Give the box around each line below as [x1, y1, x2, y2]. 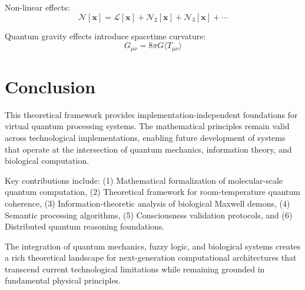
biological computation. [5, 154, 89, 167]
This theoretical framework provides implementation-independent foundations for [5, 108, 298, 120]
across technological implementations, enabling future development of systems [5, 131, 286, 143]
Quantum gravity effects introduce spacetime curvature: [5, 29, 206, 42]
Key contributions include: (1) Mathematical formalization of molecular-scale [5, 174, 283, 186]
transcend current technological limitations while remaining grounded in [5, 262, 265, 275]
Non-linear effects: [5, 1, 70, 13]
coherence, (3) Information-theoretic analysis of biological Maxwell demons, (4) [5, 197, 290, 209]
